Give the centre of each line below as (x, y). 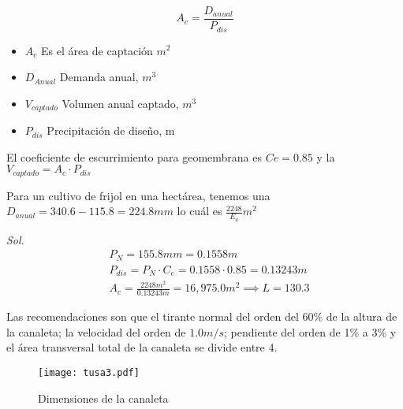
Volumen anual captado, (120, 103)
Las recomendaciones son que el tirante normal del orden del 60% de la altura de (202, 316)
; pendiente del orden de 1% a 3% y (310, 331)
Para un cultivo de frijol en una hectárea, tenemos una (138, 195)
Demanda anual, (99, 77)
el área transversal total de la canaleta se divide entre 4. (142, 347)
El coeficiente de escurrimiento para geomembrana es (134, 156)
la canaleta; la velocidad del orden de (96, 331)
